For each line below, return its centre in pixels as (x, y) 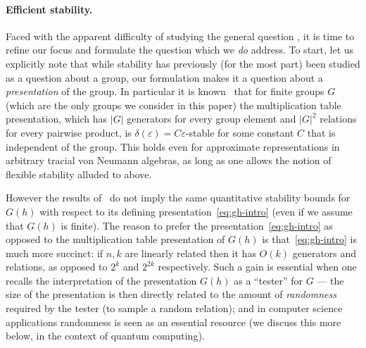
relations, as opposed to (57, 267)
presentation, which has (57, 119)
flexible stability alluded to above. (79, 174)
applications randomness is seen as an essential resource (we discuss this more (173, 322)
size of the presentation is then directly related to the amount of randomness (171, 294)
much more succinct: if (55, 253)
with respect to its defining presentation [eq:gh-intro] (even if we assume (196, 211)
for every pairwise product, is (69, 132)
